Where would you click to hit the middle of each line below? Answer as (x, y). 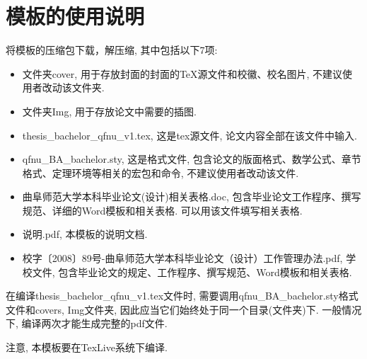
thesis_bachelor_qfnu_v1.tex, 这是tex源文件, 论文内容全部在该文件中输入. (190, 135)
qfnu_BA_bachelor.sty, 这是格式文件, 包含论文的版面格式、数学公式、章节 (192, 159)
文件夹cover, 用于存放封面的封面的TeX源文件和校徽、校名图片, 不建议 (182, 73)
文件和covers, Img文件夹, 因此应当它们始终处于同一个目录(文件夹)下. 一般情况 (184, 309)
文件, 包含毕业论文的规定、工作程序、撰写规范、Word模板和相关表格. (192, 272)
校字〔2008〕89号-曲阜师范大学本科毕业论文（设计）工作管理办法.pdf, (182, 258)
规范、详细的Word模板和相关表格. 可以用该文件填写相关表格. (162, 210)
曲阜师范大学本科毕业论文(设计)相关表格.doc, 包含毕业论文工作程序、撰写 (192, 196)
